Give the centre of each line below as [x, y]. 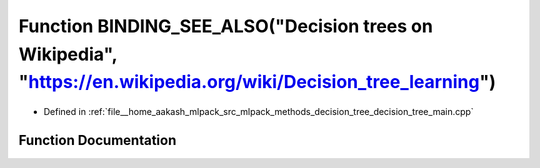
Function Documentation [97, 140]
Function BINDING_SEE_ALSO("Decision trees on [226, 26]
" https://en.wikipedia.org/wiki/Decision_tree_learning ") [257, 82]
